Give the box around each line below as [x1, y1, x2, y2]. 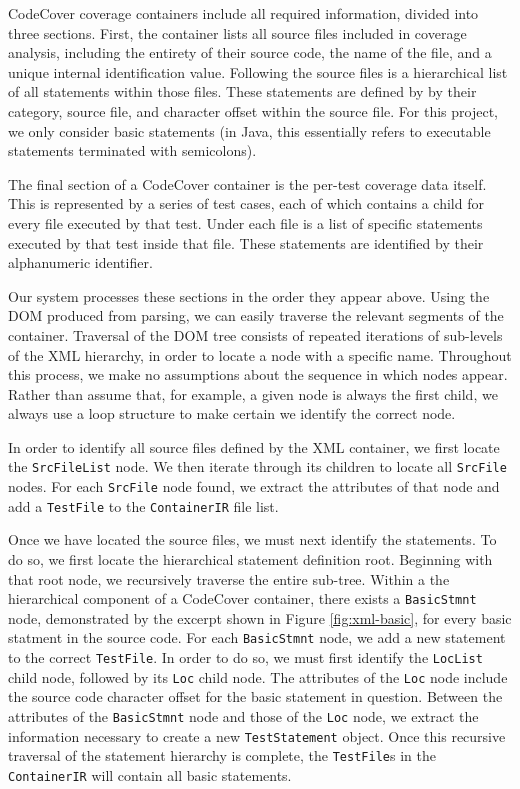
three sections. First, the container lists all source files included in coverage [8, 22, 467, 43]
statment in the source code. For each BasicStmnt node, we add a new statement [8, 627, 506, 648]
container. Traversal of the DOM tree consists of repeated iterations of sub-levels [8, 324, 503, 345]
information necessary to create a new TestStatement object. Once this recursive [8, 725, 506, 746]
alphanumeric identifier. [8, 252, 153, 273]
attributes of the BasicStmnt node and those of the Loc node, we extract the [8, 706, 479, 727]
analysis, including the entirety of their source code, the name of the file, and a [8, 42, 492, 63]
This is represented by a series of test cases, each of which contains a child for [8, 193, 484, 214]
